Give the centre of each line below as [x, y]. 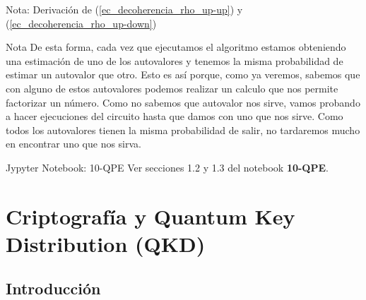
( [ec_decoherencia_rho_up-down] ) [81, 23]
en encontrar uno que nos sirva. [73, 144]
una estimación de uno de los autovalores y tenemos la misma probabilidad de [175, 60]
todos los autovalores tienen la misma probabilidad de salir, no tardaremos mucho [183, 130]
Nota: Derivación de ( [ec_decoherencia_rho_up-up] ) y [124, 9]
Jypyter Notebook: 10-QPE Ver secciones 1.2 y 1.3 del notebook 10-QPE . [167, 167]
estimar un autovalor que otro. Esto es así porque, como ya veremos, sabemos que [183, 74]
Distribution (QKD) [106, 243]
